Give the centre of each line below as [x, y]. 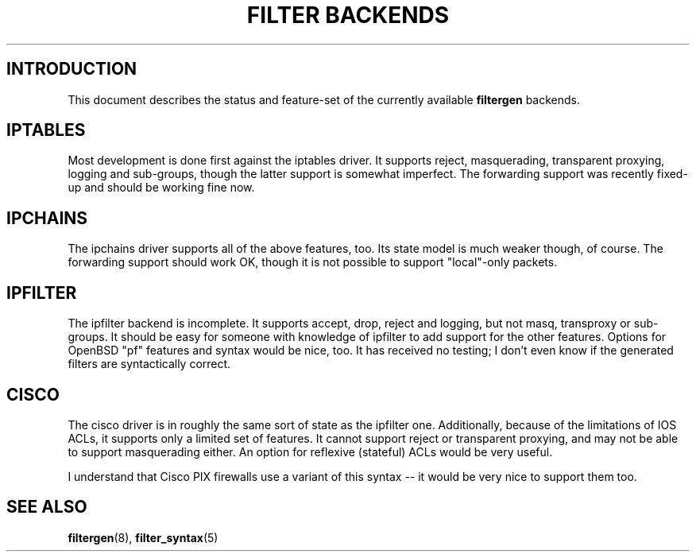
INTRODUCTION [72, 69]
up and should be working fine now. [161, 188]
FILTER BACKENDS [348, 15]
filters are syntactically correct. [149, 364]
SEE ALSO [47, 507]
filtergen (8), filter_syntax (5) [143, 537]
